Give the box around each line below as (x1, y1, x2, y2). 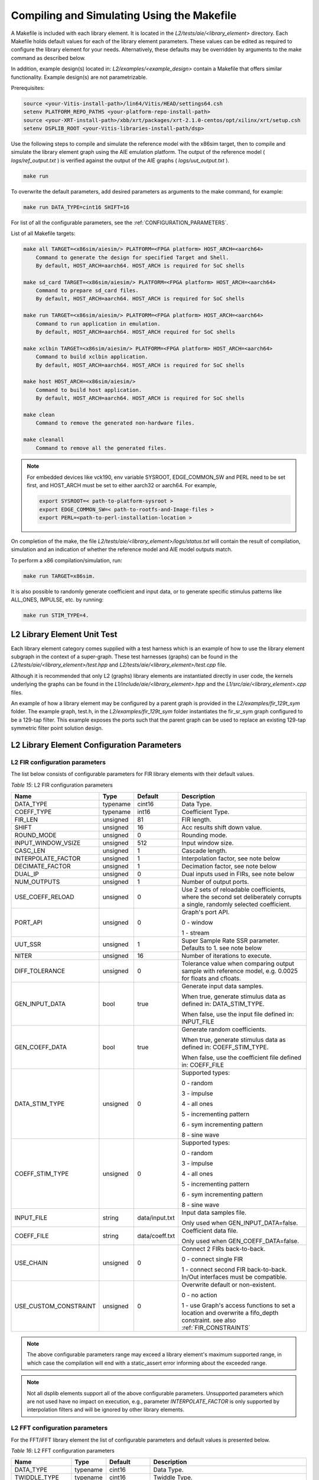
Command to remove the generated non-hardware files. (35, 420, 195, 426)
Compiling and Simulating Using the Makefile (11, 9, 237, 22)
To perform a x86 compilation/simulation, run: (11, 556, 122, 564)
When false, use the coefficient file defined (181, 1054, 301, 1062)
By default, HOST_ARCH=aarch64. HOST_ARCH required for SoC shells (35, 329, 236, 336)
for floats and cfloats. (181, 974, 242, 983)
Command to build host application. (35, 387, 142, 393)
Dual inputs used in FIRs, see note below (181, 870, 295, 879)
